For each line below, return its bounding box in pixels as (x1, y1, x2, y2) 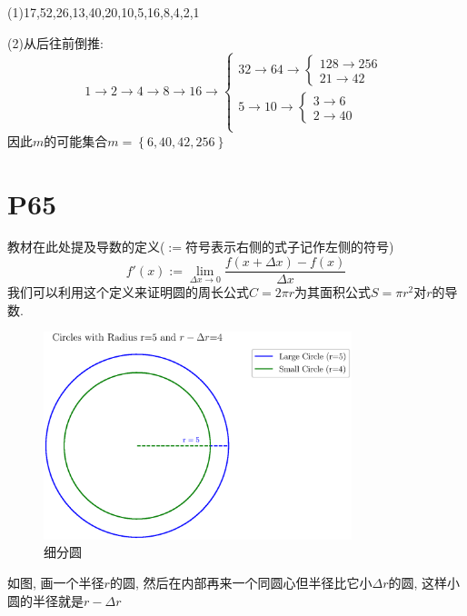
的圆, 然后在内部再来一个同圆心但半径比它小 (109, 573, 373, 592)
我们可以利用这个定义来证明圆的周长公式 (7, 283, 249, 302)
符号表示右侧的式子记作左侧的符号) (185, 237, 394, 256)
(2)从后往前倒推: (7, 33, 104, 52)
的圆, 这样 (388, 573, 448, 592)
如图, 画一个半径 (7, 573, 104, 592)
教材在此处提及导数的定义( (7, 237, 165, 256)
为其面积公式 (293, 283, 371, 302)
